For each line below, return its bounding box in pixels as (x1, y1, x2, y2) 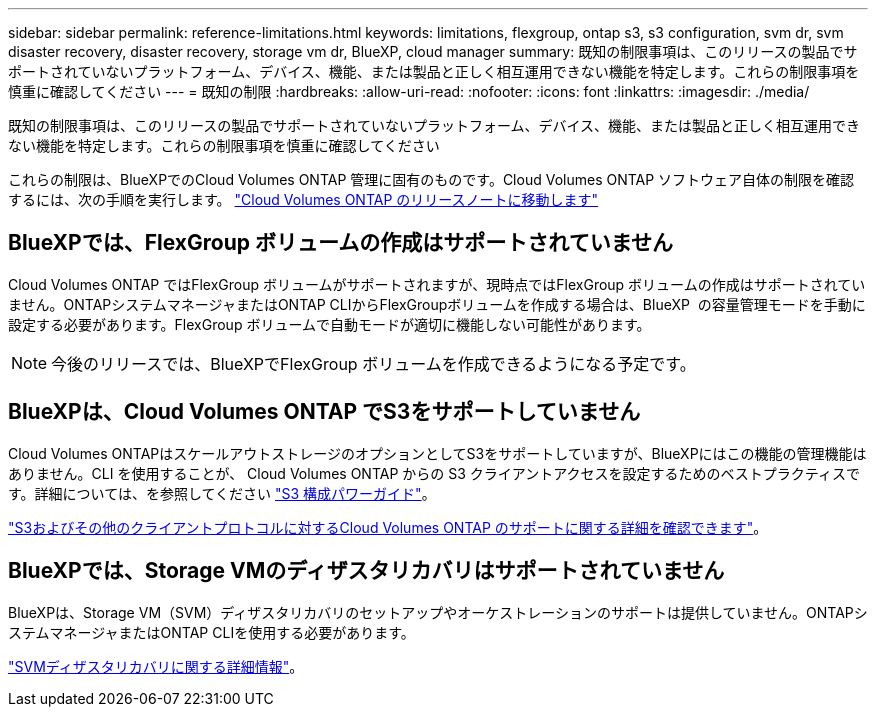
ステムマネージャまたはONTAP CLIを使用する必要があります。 (8, 623, 415, 641)
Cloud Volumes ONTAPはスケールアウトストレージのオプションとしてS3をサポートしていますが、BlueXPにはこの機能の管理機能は (8, 444, 867, 462)
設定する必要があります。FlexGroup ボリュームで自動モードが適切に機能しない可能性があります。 (8, 315, 651, 333)
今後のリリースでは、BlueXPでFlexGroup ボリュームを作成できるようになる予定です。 (51, 353, 696, 374)
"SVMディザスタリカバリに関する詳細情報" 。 (8, 657, 304, 675)
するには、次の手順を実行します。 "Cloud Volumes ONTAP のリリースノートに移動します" (8, 191, 599, 208)
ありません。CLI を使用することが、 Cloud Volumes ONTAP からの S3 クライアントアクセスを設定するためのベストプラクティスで (8, 464, 860, 482)
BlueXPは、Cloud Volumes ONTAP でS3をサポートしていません (8, 399, 641, 425)
